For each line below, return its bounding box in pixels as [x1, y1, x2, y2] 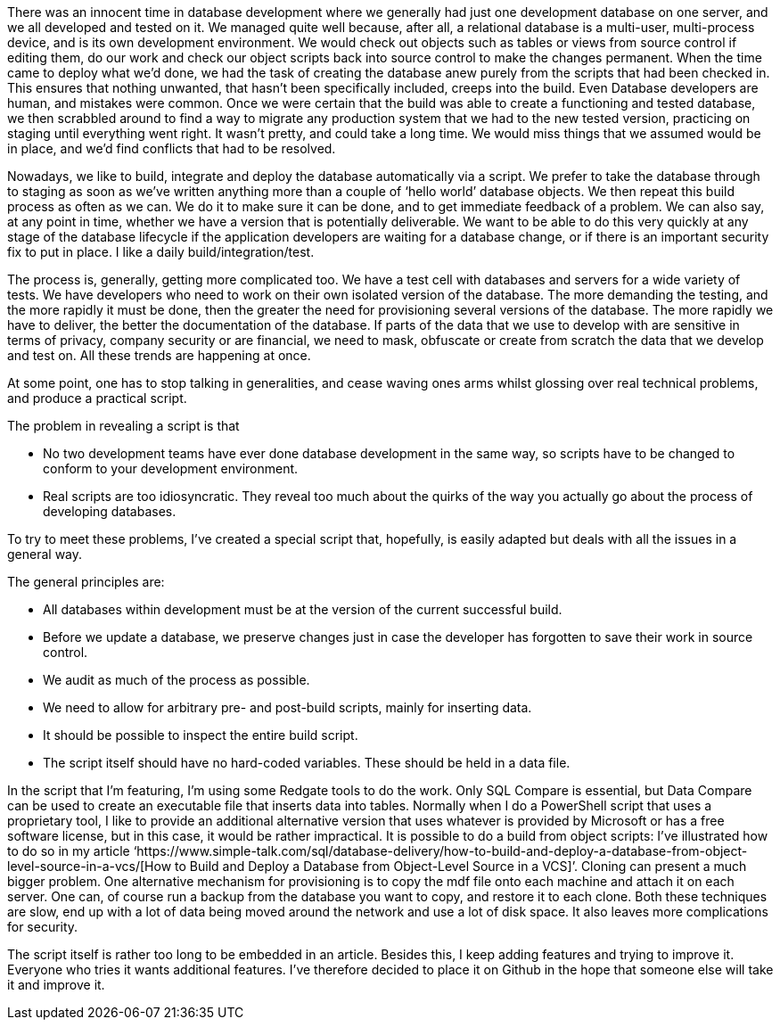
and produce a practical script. [7, 390, 187, 406]
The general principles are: [7, 574, 165, 589]
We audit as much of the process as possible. [43, 672, 310, 687]
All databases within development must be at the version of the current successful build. [43, 602, 562, 617]
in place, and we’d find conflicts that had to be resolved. [7, 141, 336, 156]
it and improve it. [7, 977, 105, 992]
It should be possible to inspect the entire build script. [43, 727, 358, 743]
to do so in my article [7, 843, 130, 859]
